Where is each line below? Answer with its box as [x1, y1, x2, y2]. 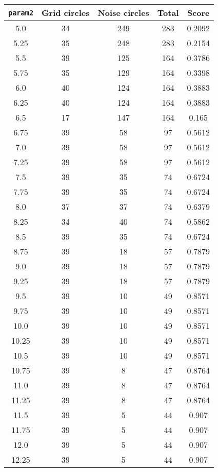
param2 [8, 8, 34, 17]
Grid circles [42, 7, 90, 18]
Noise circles [97, 7, 149, 18]
